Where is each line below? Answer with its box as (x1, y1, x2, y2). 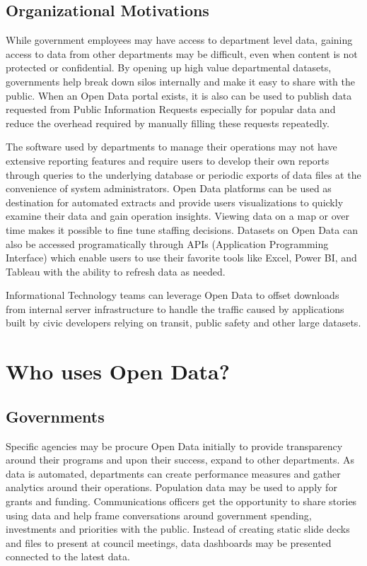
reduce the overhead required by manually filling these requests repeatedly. (6, 115, 330, 130)
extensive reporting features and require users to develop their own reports (6, 153, 330, 167)
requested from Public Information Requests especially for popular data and (6, 102, 336, 117)
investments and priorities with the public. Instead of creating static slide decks (6, 521, 350, 536)
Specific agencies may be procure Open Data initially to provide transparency (6, 438, 343, 453)
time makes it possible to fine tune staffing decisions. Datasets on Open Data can (6, 222, 358, 237)
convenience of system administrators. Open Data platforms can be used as (6, 181, 332, 196)
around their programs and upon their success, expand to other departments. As (6, 452, 355, 467)
